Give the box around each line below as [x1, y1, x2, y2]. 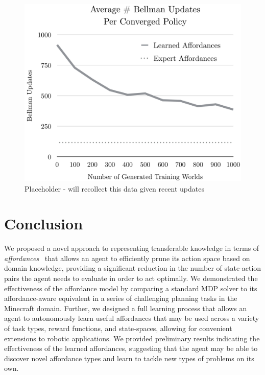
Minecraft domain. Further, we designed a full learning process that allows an [4, 302, 247, 313]
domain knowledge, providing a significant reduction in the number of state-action [4, 263, 261, 273]
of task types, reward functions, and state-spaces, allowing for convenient [4, 323, 232, 334]
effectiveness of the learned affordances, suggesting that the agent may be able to [4, 343, 258, 354]
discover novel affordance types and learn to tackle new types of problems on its [4, 353, 254, 363]
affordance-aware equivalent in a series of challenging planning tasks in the [4, 293, 237, 303]
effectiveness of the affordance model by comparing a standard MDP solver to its [4, 283, 257, 293]
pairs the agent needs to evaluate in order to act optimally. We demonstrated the [4, 273, 258, 284]
